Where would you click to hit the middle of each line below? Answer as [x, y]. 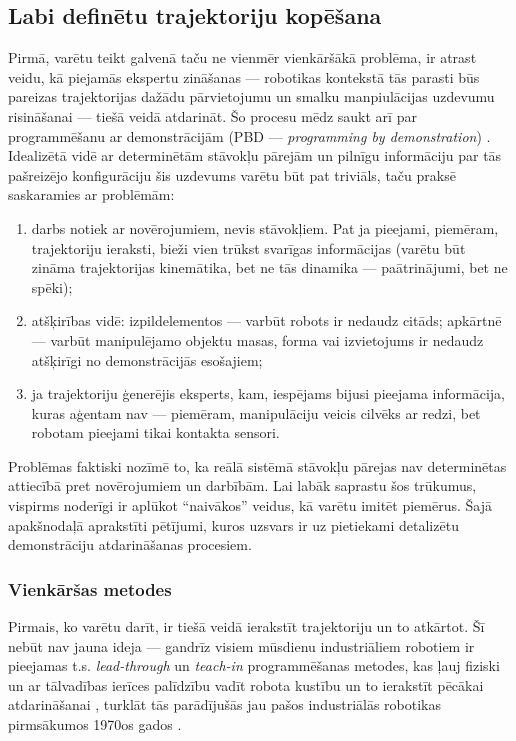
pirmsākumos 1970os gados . [95, 724]
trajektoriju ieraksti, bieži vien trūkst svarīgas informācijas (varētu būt [248, 247]
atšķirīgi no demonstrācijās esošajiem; [147, 359]
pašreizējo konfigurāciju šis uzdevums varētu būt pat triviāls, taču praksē [232, 174]
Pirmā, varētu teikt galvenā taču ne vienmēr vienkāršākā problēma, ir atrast [242, 57]
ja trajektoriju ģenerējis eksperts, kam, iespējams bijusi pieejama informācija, [268, 393]
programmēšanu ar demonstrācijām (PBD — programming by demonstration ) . [249, 135]
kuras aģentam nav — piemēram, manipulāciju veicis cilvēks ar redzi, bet [256, 412]
